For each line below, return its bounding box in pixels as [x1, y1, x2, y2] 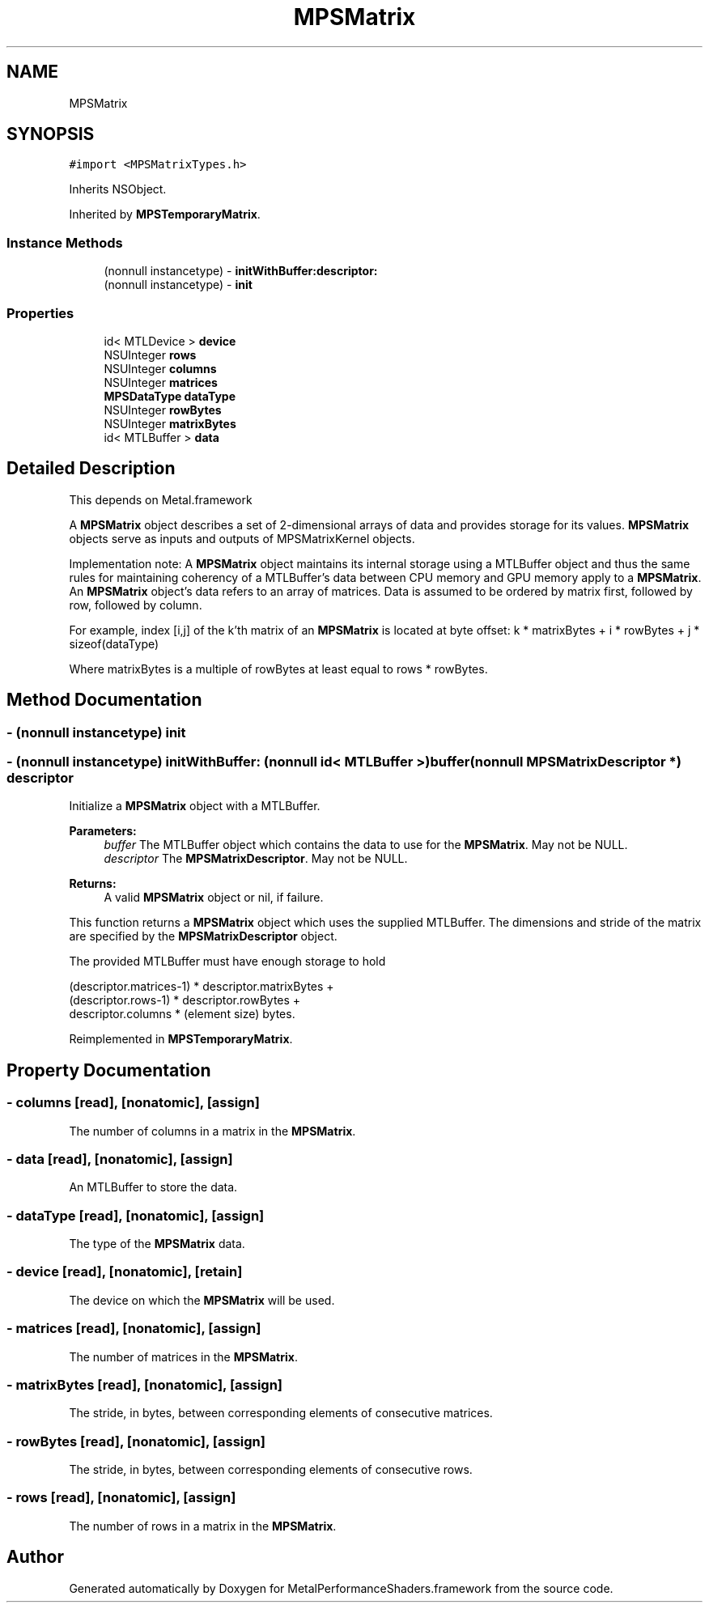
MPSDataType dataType [104, 388, 236, 403]
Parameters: [69, 824, 137, 838]
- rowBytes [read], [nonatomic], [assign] [6, 1433, 265, 1450]
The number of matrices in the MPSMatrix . [69, 1349, 298, 1364]
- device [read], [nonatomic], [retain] [6, 1263, 243, 1280]
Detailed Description [6, 458, 176, 479]
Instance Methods [6, 234, 123, 251]
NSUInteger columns [104, 361, 217, 376]
